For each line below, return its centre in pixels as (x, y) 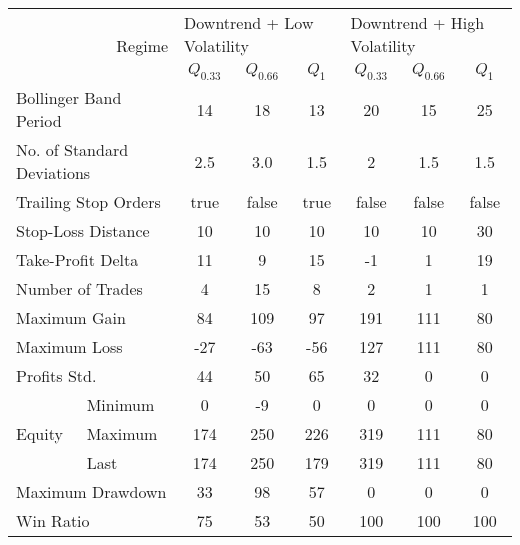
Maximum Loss (69, 347)
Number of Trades (79, 289)
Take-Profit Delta (77, 260)
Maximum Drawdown (91, 492)
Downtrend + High (417, 22)
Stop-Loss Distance (83, 231)
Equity (39, 434)
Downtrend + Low (249, 22)
